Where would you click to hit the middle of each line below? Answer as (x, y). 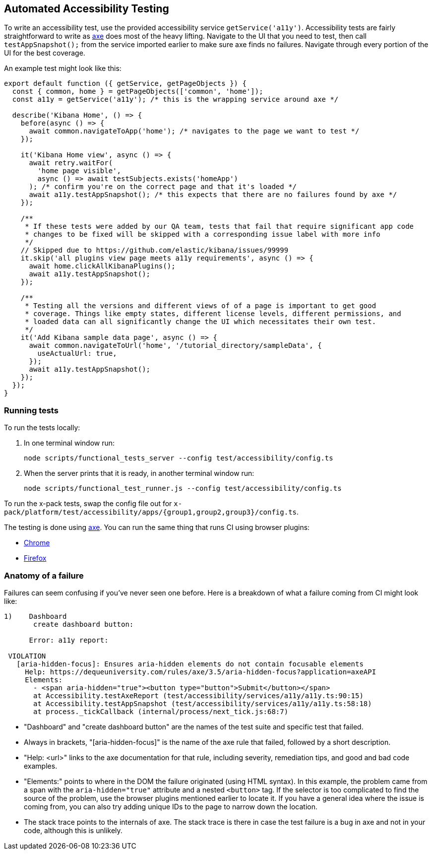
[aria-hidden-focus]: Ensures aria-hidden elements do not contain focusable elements (190, 664)
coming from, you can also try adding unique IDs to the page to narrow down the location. (171, 806)
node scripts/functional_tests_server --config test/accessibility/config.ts (179, 458)
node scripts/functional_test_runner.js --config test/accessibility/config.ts (183, 489)
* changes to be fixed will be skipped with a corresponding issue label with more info (203, 234)
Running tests (31, 410)
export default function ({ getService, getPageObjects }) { (125, 84)
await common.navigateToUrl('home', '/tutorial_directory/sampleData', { (175, 346)
